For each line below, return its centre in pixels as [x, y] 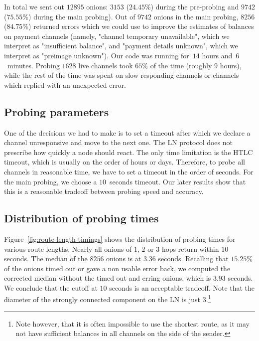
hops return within [190, 249]
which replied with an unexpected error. [65, 85]
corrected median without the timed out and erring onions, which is [108, 278]
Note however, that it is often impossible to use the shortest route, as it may [133, 323]
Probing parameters [57, 111]
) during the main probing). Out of [82, 16]
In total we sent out [34, 6]
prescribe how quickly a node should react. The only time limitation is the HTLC [129, 152]
